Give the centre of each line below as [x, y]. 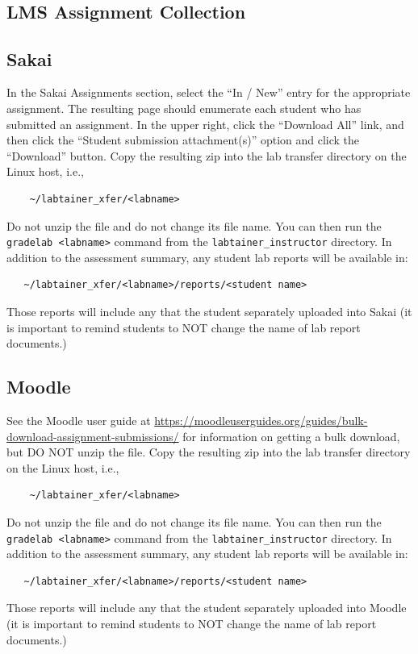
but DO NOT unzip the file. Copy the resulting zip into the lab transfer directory [209, 452]
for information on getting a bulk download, [291, 436]
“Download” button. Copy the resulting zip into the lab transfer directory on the [207, 155]
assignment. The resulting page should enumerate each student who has [184, 108]
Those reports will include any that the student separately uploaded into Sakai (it [209, 311]
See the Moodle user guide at [79, 420]
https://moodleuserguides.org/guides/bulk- [261, 420]
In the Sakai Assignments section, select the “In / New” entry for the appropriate [209, 92]
